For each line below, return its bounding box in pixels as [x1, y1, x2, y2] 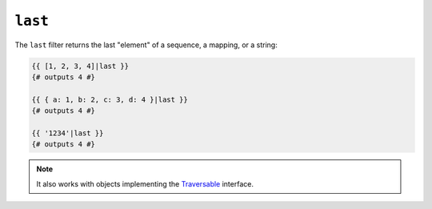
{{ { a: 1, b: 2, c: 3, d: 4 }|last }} [31, 94, 188, 104]
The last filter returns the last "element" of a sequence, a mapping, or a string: [14, 40, 278, 50]
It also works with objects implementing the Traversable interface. [36, 179, 254, 188]
